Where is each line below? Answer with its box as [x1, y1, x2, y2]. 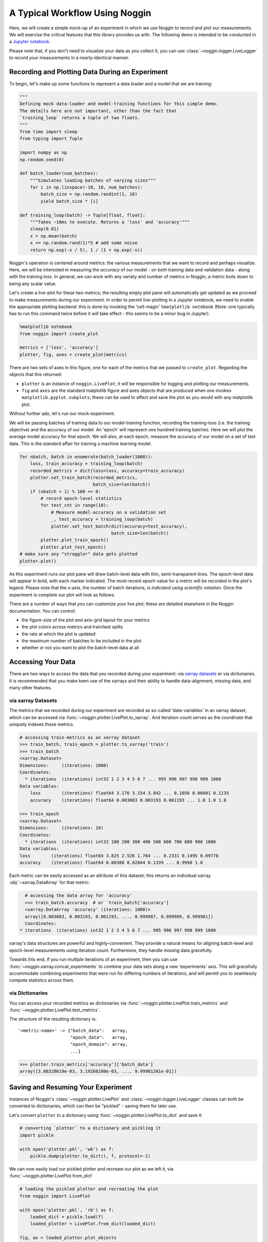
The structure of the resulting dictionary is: [9, 1016, 97, 1022]
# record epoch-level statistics [40, 496, 122, 501]
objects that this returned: [9, 372, 62, 378]
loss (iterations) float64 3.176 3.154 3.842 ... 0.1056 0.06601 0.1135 [30, 790, 229, 796]
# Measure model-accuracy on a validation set [51, 509, 166, 515]
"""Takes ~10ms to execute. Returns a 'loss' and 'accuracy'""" [30, 219, 190, 225]
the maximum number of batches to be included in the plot [21, 638, 141, 644]
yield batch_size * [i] [40, 198, 99, 204]
